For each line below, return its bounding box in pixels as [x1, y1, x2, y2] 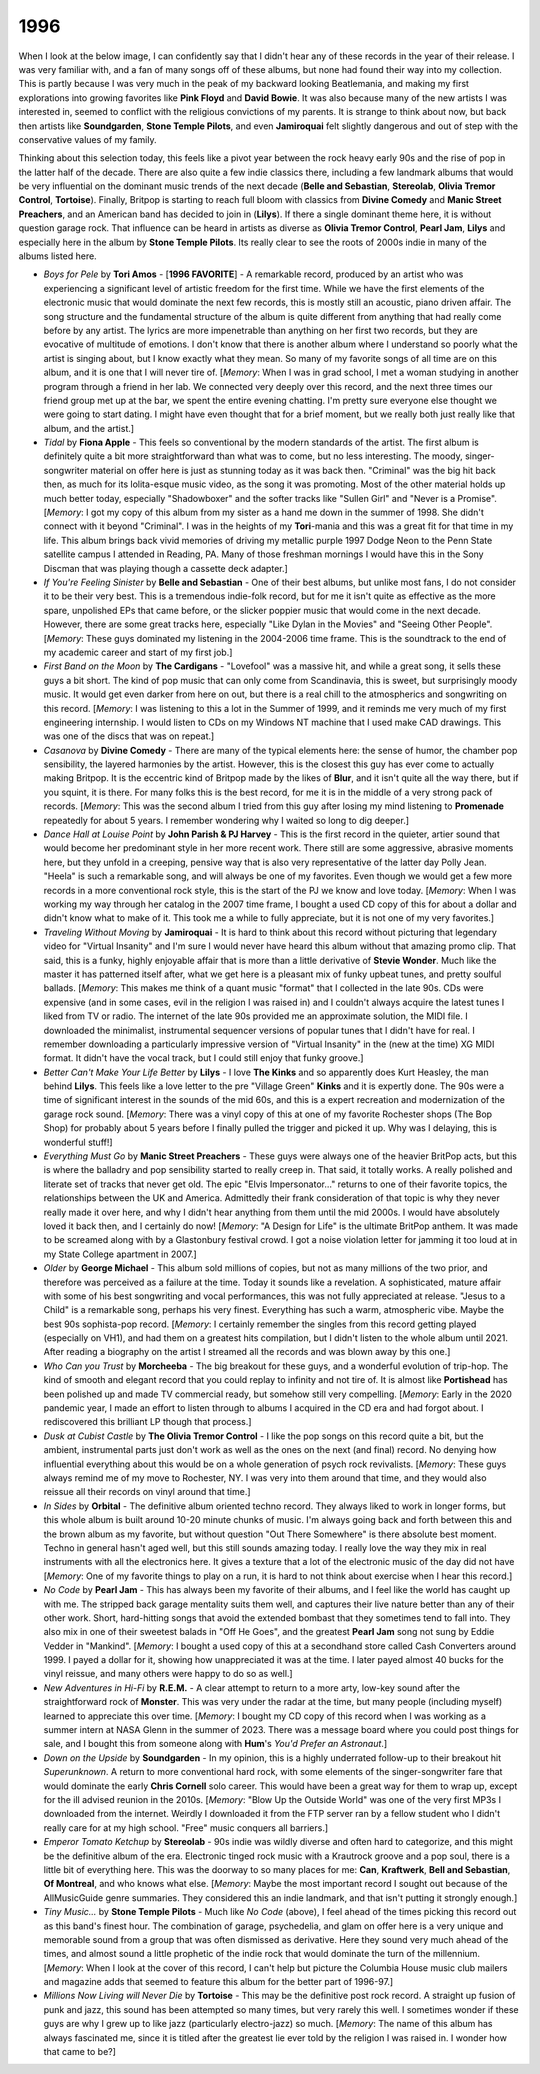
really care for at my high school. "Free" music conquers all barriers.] [43, 1821, 329, 1834]
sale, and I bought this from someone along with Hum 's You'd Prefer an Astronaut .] [43, 1738, 388, 1750]
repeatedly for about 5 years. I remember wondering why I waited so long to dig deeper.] [43, 814, 410, 826]
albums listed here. [18, 250, 97, 262]
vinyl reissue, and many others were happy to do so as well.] [43, 1668, 294, 1680]
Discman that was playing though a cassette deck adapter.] [43, 562, 289, 574]
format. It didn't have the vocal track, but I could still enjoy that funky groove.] [43, 1052, 364, 1064]
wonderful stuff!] [43, 1136, 114, 1148]
